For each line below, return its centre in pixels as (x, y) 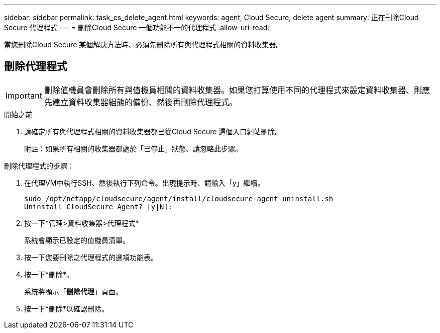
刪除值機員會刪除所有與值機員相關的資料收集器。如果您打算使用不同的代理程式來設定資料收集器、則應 (237, 90)
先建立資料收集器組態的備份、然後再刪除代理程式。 (140, 102)
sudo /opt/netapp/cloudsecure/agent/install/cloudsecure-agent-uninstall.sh (179, 198)
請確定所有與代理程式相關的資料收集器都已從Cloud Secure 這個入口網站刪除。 (153, 131)
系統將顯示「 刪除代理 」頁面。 (73, 291)
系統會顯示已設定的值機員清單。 (77, 240)
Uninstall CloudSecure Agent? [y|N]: (98, 206)
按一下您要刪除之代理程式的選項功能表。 (91, 257)
